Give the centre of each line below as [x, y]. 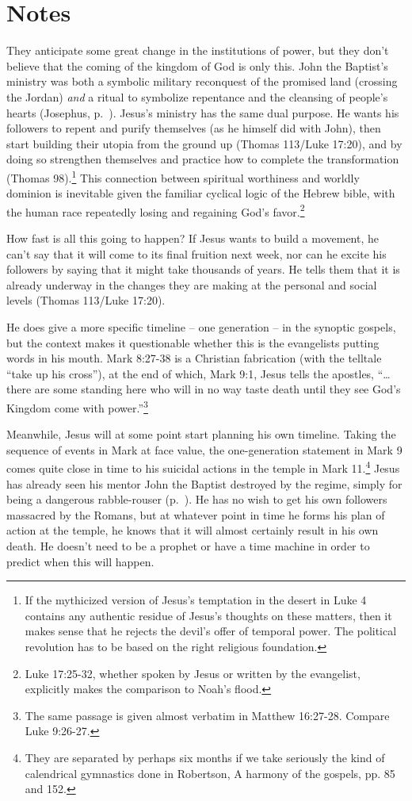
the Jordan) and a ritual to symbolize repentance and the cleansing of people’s [197, 96]
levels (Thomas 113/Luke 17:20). [86, 300]
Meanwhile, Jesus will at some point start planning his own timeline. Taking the [201, 434]
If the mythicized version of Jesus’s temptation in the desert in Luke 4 [196, 600]
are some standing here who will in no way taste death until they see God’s [217, 389]
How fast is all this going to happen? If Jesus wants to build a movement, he [193, 238]
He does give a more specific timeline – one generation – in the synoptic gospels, [201, 326]
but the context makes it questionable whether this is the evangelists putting [193, 342]
